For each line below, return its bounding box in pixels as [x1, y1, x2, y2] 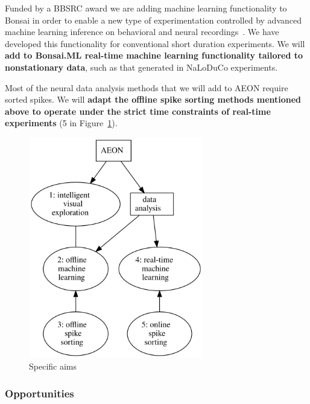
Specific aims [29, 360, 77, 373]
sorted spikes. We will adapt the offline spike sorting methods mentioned [5, 93, 302, 106]
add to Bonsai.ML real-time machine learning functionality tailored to [5, 49, 303, 62]
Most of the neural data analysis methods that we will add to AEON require [5, 81, 288, 94]
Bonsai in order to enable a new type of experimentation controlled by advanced [5, 13, 302, 26]
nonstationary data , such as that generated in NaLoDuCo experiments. [5, 60, 278, 73]
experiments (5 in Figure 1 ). [5, 117, 118, 129]
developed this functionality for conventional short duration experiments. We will [5, 37, 305, 50]
